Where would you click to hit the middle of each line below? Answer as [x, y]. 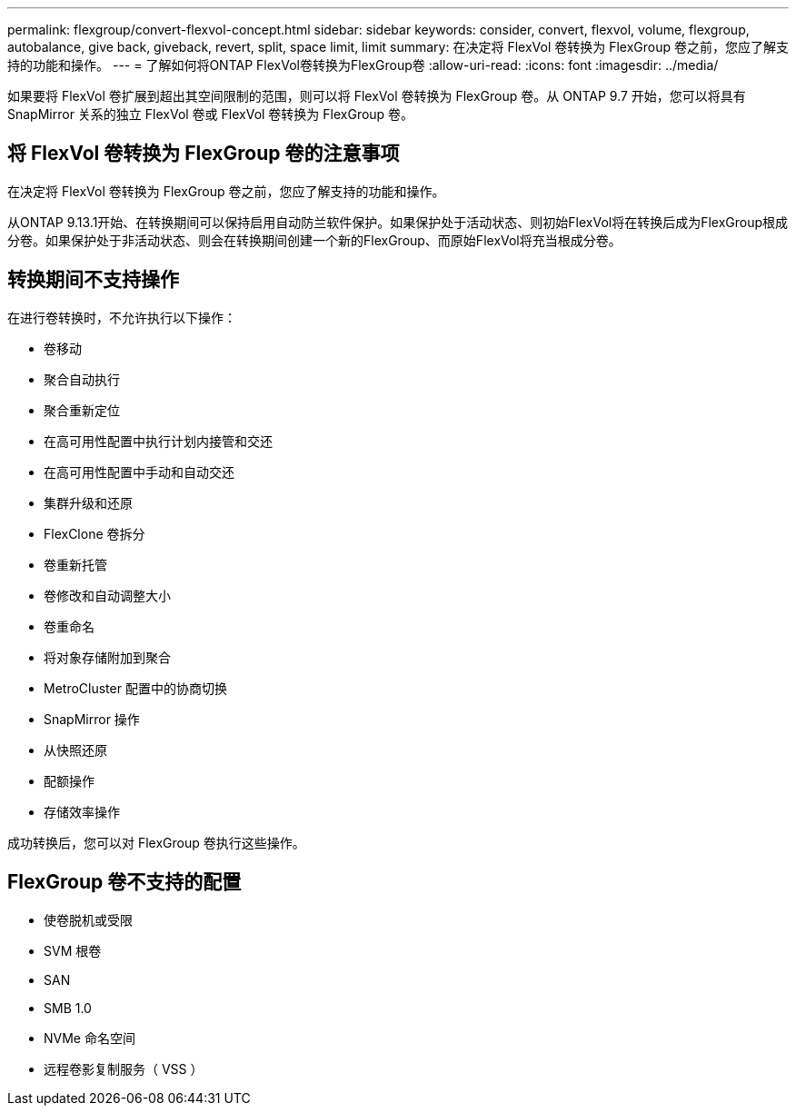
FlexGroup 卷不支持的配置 [124, 882]
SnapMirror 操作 [92, 719]
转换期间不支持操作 [93, 280]
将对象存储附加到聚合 [107, 657]
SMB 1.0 [68, 1008]
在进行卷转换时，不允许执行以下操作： [122, 317]
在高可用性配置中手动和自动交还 [139, 472]
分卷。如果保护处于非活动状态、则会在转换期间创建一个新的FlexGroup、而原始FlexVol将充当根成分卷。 [314, 240]
